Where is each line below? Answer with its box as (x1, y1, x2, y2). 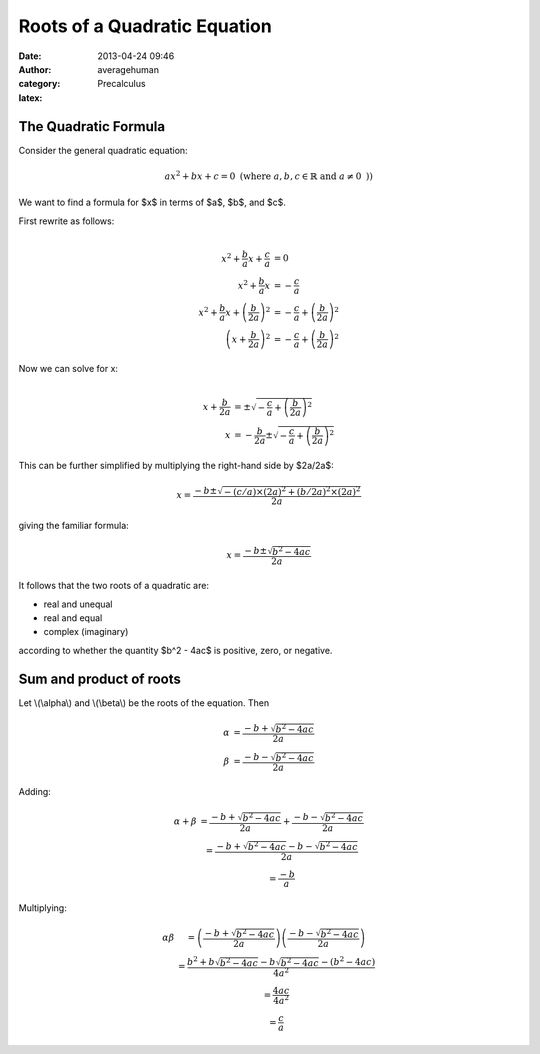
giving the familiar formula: (18, 519, 129, 531)
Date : (18, 50, 42, 62)
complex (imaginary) (43, 626, 129, 638)
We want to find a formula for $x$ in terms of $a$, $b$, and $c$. (18, 196, 287, 209)
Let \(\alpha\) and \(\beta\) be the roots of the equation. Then (18, 696, 270, 709)
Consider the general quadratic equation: (18, 144, 189, 156)
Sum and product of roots (18, 670, 182, 687)
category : (18, 78, 61, 90)
